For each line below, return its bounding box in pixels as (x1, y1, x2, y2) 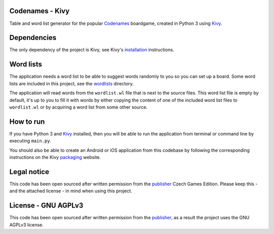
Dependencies (9, 34, 57, 42)
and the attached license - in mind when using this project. (9, 188, 132, 194)
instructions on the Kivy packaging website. (9, 154, 101, 160)
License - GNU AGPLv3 (9, 201, 84, 210)
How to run (9, 117, 45, 126)
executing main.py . (9, 138, 52, 144)
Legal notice (9, 168, 49, 176)
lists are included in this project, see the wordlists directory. (9, 80, 134, 86)
